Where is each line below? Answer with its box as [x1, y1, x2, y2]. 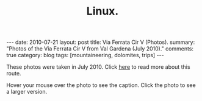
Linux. [86, 4, 119, 18]
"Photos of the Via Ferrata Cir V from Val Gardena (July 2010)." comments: [6, 45, 194, 52]
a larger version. [6, 88, 48, 96]
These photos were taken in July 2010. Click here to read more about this [6, 63, 190, 71]
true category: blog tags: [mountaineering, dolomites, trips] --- [6, 52, 164, 59]
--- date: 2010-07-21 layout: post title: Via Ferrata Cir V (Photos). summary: [6, 38, 195, 46]
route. [6, 70, 21, 77]
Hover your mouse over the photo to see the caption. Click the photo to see [6, 82, 197, 89]
